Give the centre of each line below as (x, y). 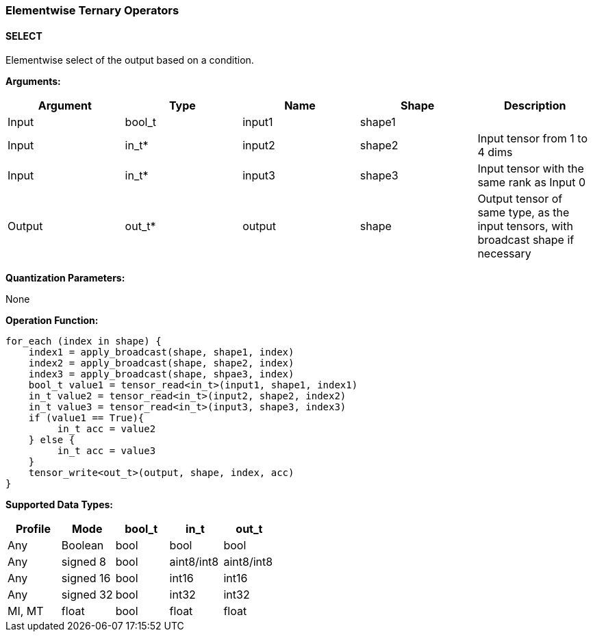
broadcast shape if (526, 240)
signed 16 (86, 578)
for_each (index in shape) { (84, 341)
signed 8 (84, 562)
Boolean (83, 546)
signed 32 (87, 595)
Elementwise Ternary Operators (92, 10)
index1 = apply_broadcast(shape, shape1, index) (161, 352)
